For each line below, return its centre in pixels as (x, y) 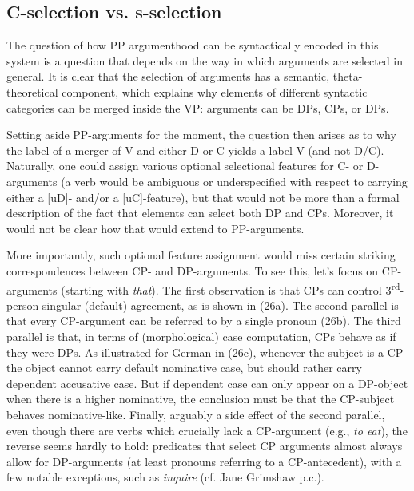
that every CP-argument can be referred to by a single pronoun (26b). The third (204, 321)
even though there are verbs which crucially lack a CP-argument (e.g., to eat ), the (207, 430)
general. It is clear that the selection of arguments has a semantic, (168, 76)
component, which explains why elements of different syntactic (215, 91)
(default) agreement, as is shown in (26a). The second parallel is (241, 305)
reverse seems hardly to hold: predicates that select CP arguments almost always (205, 446)
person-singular (44, 305)
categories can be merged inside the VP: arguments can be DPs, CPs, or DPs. (198, 107)
